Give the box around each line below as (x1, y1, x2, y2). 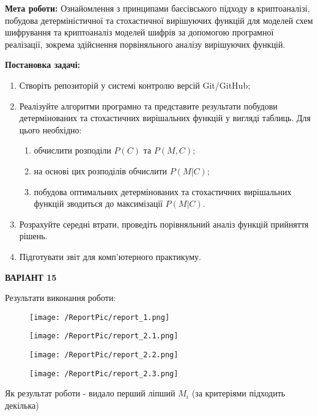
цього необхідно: (19, 123, 82, 136)
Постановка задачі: (5, 58, 81, 71)
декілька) (5, 398, 39, 411)
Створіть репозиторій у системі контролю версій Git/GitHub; (19, 78, 251, 91)
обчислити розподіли (34, 144, 111, 157)
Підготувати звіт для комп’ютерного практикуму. (19, 250, 201, 262)
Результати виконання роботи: (5, 291, 116, 304)
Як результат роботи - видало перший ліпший (5, 387, 176, 399)
